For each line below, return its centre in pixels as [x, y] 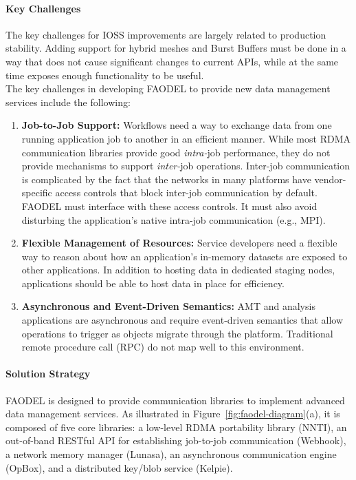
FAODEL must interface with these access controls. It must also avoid [169, 206]
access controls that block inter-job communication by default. [186, 192]
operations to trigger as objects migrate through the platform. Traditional [177, 333]
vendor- [330, 179]
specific [37, 192]
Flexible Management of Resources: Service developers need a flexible [179, 243]
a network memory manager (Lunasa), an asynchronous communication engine [171, 454]
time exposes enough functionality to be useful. [105, 75]
